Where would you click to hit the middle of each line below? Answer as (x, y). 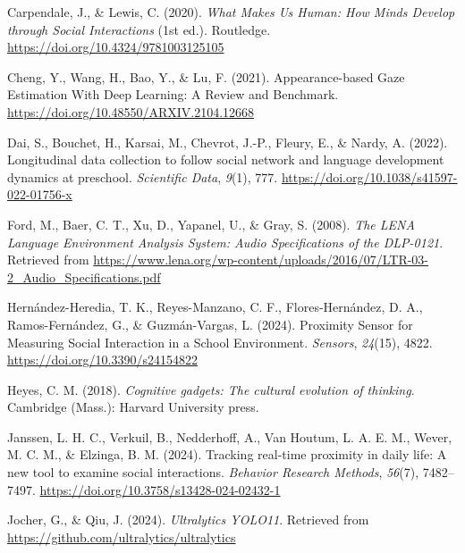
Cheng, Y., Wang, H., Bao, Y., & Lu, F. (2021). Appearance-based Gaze (206, 76)
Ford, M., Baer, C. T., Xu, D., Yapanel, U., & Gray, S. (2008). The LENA (211, 224)
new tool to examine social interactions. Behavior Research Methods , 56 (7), (213, 472)
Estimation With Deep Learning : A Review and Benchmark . (173, 94)
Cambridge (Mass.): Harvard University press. (133, 407)
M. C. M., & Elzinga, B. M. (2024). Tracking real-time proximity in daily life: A (227, 454)
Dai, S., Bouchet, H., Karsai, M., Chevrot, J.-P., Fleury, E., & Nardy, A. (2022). (228, 142)
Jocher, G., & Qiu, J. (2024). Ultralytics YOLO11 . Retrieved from (188, 519)
